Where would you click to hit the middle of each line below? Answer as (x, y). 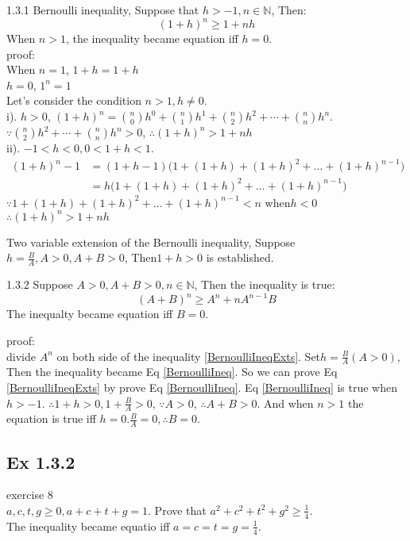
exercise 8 (30, 495)
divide (21, 356)
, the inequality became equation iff (152, 38)
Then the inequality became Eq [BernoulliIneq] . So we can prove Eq (172, 372)
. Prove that (177, 510)
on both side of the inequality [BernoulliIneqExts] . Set (189, 356)
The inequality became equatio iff (88, 526)
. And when (285, 403)
